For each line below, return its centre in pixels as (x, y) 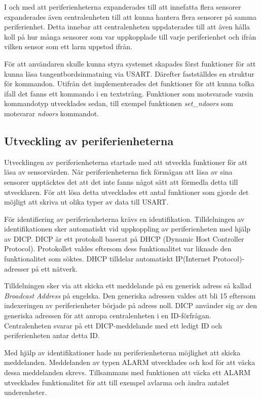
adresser (17, 268)
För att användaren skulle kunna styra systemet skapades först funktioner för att (130, 63)
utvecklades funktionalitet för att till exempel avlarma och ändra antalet (117, 382)
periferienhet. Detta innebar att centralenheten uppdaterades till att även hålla (127, 27)
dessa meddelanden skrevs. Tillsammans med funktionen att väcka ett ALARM (127, 372)
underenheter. (26, 392)
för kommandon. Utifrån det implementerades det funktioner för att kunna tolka (129, 84)
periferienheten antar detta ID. (52, 335)
